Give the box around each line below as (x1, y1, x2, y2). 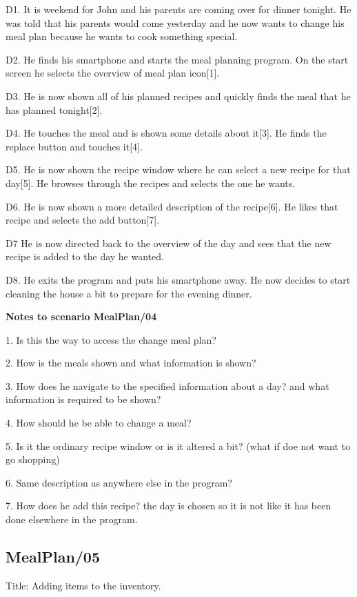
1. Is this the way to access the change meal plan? (6, 332, 216, 346)
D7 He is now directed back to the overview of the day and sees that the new (6, 235, 331, 250)
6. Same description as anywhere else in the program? (6, 475, 232, 489)
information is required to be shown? (6, 392, 161, 407)
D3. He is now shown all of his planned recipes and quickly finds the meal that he (6, 88, 351, 103)
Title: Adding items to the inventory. (6, 578, 161, 592)
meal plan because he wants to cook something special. (6, 29, 238, 43)
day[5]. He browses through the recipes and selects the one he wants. (6, 175, 296, 190)
